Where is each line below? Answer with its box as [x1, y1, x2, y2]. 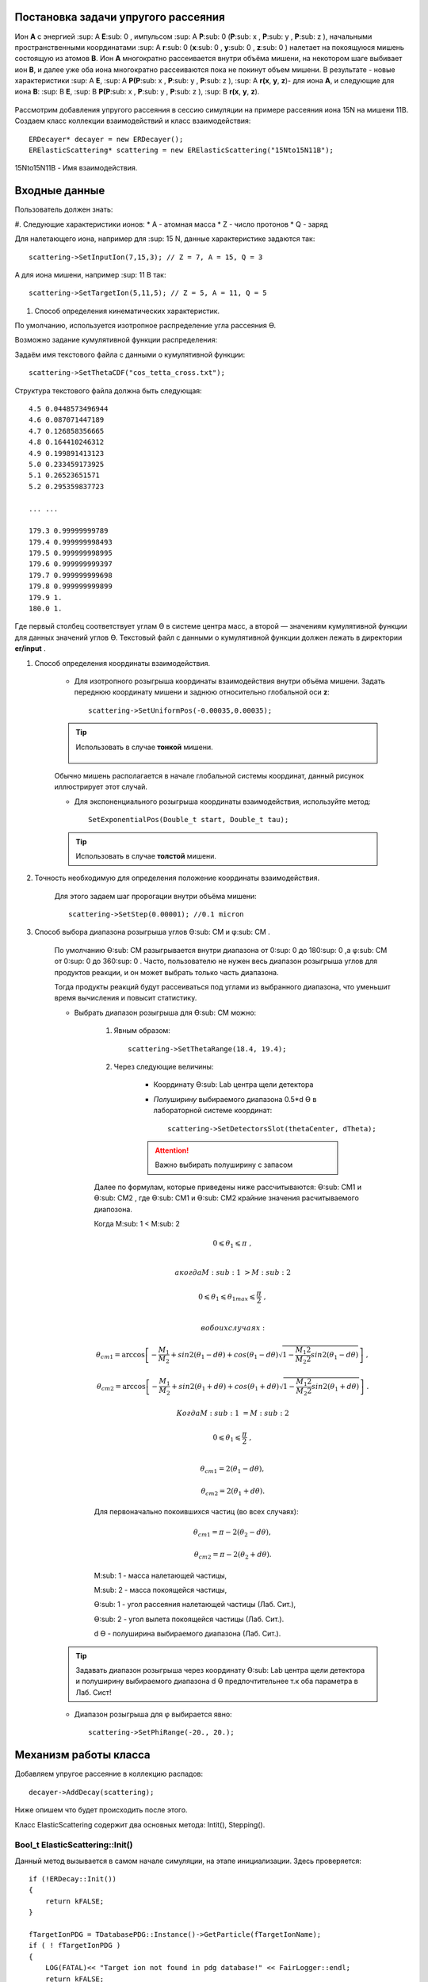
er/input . [14, 644, 47, 653]
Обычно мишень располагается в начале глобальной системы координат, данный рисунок [54, 771, 365, 780]
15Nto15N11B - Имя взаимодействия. [14, 163, 138, 173]
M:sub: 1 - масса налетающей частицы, [94, 1571, 227, 1580]
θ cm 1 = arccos [96, 1350, 146, 1361]
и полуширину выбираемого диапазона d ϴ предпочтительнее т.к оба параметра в [75, 1677, 358, 1686]
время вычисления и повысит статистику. [54, 993, 197, 1003]
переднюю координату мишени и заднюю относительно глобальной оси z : [74, 687, 331, 697]
